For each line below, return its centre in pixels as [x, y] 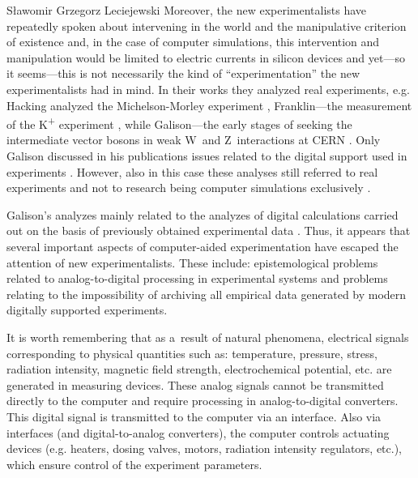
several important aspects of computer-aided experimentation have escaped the [203, 246]
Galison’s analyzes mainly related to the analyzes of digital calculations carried [203, 214]
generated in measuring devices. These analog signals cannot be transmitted [195, 384]
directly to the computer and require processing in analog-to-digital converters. [203, 401]
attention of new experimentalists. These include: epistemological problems [192, 262]
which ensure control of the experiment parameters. [134, 464]
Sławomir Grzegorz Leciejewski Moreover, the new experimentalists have [187, 10]
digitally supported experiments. [87, 310]
